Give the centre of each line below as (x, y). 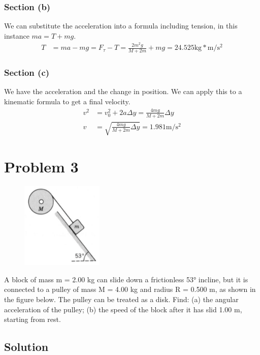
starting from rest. (32, 319)
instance (17, 35)
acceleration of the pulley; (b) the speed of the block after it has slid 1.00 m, (123, 309)
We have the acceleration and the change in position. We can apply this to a (123, 91)
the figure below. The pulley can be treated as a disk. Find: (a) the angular (121, 299)
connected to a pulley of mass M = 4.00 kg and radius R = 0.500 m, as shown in (130, 289)
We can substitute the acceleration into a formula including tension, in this (121, 26)
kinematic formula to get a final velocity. (67, 101)
